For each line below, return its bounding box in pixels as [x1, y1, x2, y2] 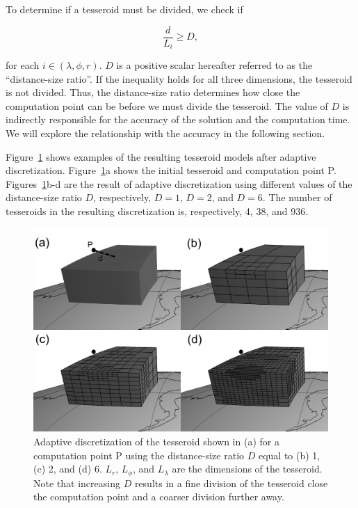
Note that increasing [33, 475, 120, 490]
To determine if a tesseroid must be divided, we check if [6, 2, 243, 16]
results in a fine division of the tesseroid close [134, 475, 328, 490]
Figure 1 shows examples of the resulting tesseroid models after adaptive [6, 149, 316, 164]
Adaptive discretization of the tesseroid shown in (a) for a [33, 434, 279, 448]
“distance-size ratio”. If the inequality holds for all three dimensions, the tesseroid [6, 71, 352, 86]
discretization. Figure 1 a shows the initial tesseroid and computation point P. [6, 163, 336, 177]
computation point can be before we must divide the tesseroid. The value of [6, 98, 328, 113]
